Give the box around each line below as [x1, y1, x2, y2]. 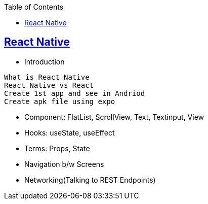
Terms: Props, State [24, 144, 90, 153]
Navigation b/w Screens [24, 159, 104, 168]
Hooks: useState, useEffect [24, 128, 115, 137]
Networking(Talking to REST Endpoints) [24, 175, 156, 184]
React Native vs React [4, 81, 94, 89]
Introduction [24, 57, 65, 66]
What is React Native [4, 73, 90, 81]
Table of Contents [4, 3, 64, 11]
